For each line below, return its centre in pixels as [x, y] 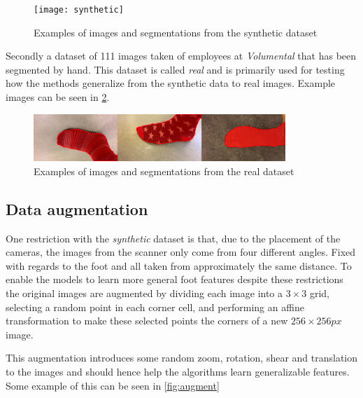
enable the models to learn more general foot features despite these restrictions [175, 279]
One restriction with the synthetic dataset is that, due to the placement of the [173, 238]
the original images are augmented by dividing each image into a [144, 293]
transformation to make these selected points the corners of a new [147, 321]
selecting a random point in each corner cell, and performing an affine [155, 307]
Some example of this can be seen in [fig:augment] [113, 385]
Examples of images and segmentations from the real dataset [164, 171]
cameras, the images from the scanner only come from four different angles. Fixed [181, 252]
